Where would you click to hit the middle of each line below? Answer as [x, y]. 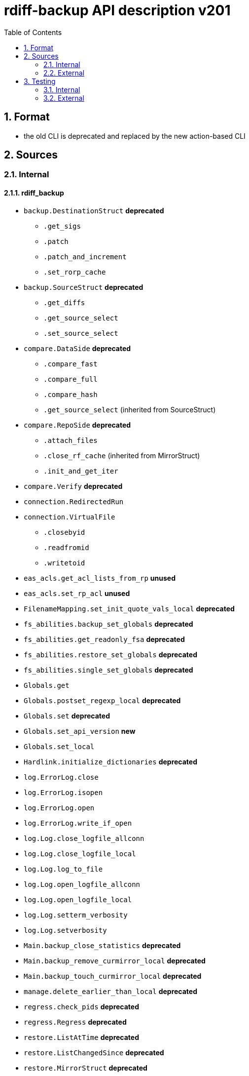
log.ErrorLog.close [61, 777]
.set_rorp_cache [75, 272]
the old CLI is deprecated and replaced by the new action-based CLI [135, 136]
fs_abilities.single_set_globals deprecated [108, 670]
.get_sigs [62, 226]
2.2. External [64, 73]
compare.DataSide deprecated [77, 348]
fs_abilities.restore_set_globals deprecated [111, 654]
